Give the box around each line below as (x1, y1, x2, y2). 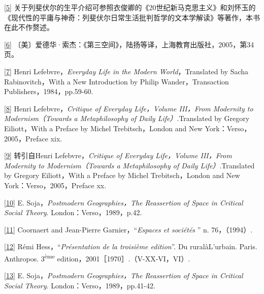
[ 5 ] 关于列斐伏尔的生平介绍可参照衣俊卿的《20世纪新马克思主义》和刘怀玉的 (4, 2, 256, 12)
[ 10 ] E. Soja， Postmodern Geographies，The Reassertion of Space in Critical (4, 197, 243, 208)
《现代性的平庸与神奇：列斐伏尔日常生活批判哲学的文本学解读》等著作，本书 (4, 12, 260, 22)
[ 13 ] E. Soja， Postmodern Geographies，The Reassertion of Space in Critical (4, 270, 243, 281)
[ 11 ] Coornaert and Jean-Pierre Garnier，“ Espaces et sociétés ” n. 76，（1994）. (4, 224, 253, 234)
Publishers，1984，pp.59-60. (4, 86, 93, 97)
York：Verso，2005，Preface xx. (4, 180, 107, 190)
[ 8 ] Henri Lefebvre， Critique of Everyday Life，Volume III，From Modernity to (4, 103, 253, 113)
